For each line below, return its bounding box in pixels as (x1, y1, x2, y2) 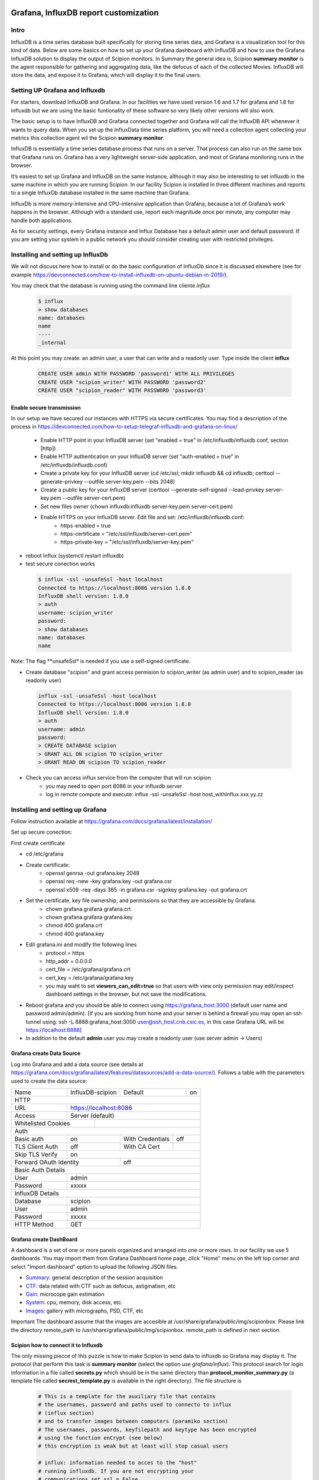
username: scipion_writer (38, 609, 113, 616)
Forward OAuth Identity (14, 1158, 80, 1166)
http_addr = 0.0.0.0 (45, 957, 93, 964)
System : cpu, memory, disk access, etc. (25, 1299, 123, 1306)
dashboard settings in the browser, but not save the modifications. (45, 990, 207, 998)
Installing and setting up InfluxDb (11, 250, 109, 259)
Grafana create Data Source (11, 1050, 81, 1057)
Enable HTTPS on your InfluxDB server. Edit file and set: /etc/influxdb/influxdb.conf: (40, 514, 245, 521)
